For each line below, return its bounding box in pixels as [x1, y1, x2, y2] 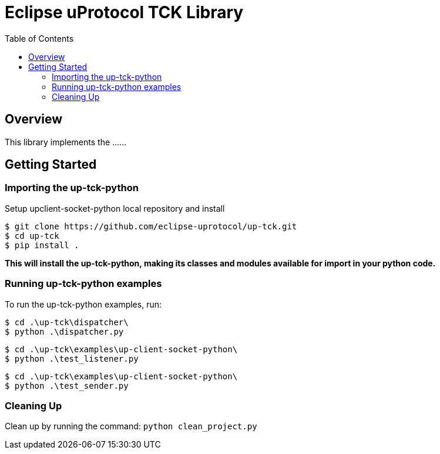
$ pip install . [5, 240, 79, 250]
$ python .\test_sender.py [5, 380, 129, 390]
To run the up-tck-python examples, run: [5, 299, 162, 309]
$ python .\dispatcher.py [5, 326, 124, 336]
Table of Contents [5, 33, 74, 44]
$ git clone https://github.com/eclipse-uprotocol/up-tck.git [5, 221, 297, 231]
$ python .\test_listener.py [5, 353, 139, 363]
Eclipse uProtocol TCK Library [5, 2, 244, 22]
